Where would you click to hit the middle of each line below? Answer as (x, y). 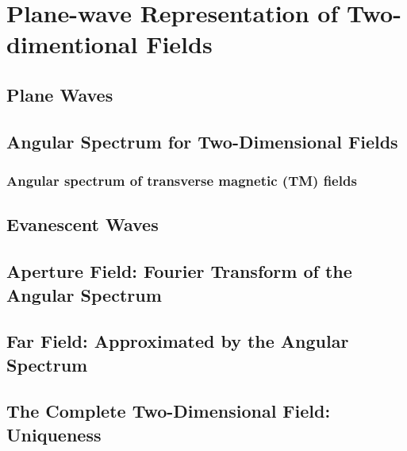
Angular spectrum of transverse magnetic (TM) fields (182, 181)
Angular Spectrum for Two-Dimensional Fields (202, 141)
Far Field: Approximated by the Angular (178, 341)
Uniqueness (54, 434)
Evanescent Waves (83, 224)
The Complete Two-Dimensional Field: (169, 411)
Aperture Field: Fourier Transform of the (179, 271)
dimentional (72, 44)
